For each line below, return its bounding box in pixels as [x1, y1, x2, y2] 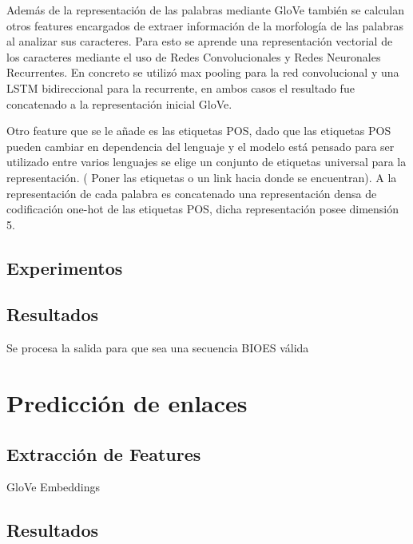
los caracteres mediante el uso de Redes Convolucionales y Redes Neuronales [6, 48, 381, 65]
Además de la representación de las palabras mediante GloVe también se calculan [6, 2, 404, 18]
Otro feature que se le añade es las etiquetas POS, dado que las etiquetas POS [6, 122, 391, 139]
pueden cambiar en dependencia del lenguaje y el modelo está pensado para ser [6, 137, 395, 154]
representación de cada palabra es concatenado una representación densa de [6, 185, 377, 201]
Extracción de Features [6, 441, 201, 466]
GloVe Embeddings [6, 478, 101, 495]
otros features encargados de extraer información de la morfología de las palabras [6, 17, 403, 34]
